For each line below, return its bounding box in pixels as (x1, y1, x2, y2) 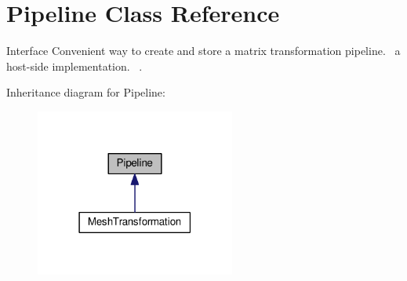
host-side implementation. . (6, 57, 143, 74)
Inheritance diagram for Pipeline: (6, 84, 165, 100)
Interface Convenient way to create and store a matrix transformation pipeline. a (6, 42, 401, 59)
